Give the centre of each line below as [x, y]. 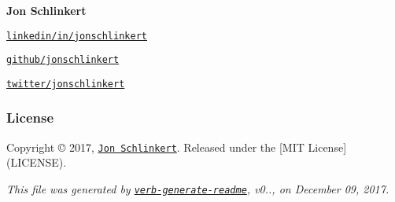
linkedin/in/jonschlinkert [77, 36]
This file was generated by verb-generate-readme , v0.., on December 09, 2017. [198, 189]
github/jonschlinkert [63, 60]
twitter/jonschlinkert [66, 84]
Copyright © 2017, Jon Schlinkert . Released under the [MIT [155, 147]
